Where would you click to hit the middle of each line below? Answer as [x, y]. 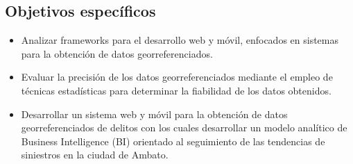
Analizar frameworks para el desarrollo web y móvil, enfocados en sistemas [180, 40]
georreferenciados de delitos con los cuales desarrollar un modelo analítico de [184, 128]
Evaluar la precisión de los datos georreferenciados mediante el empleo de [177, 77]
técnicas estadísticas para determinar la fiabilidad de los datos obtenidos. [176, 90]
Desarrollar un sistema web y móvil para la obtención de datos [154, 114]
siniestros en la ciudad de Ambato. [95, 155]
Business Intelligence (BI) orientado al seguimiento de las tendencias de [173, 141]
